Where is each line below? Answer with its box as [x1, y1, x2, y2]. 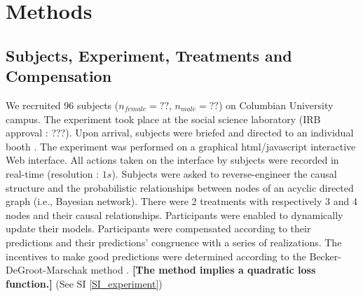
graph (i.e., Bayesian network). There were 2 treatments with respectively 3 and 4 [6, 194, 357, 209]
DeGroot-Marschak [6, 262, 88, 277]
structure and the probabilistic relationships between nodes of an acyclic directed [6, 180, 354, 195]
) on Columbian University [218, 97, 334, 112]
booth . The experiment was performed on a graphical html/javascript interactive [6, 139, 356, 153]
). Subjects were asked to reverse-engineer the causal [111, 166, 337, 181]
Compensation [6, 65, 112, 87]
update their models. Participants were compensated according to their [6, 221, 311, 236]
